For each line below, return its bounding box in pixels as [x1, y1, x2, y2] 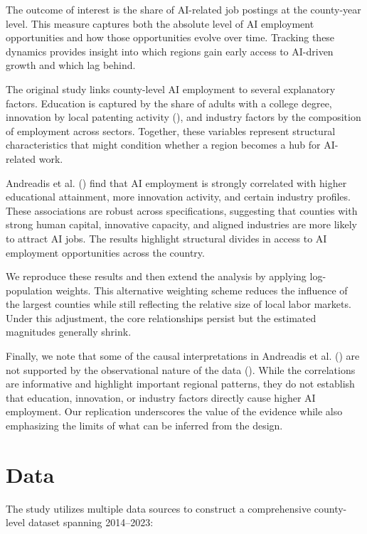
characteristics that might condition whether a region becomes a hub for [6, 137, 321, 152]
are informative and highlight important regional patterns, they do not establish [6, 376, 355, 391]
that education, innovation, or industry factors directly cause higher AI [6, 390, 316, 405]
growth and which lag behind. [6, 58, 136, 73]
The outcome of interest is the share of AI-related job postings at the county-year [6, 2, 361, 16]
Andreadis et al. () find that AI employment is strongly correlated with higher [6, 175, 347, 190]
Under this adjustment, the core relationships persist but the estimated [6, 310, 317, 325]
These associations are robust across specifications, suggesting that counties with [6, 203, 358, 218]
